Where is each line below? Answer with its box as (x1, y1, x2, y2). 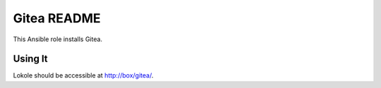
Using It (13, 53, 49, 65)
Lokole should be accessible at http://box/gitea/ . (13, 71, 154, 80)
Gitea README (13, 10, 102, 26)
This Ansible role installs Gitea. (13, 35, 102, 43)
